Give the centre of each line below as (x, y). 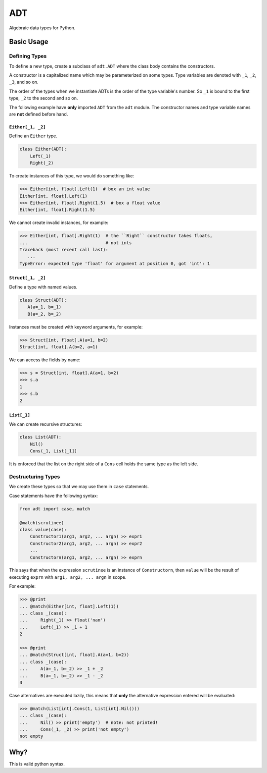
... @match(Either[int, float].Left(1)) (69, 606)
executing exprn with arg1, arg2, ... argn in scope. (68, 577)
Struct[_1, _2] (28, 278)
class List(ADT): (41, 437)
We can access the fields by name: (45, 360)
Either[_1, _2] (28, 127)
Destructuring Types (35, 477)
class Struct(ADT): (43, 300)
